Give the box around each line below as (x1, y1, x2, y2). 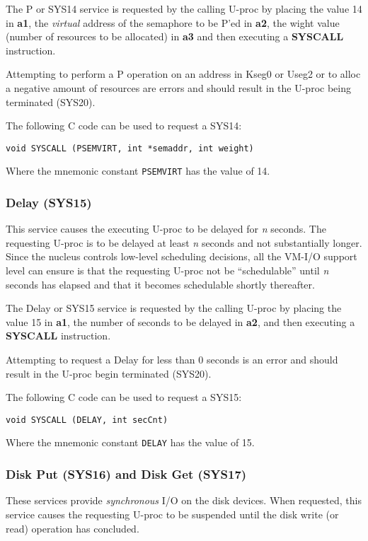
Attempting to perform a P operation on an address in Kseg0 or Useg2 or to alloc (6, 66, 361, 81)
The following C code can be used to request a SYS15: (6, 390, 242, 405)
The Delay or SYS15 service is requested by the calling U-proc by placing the (6, 301, 342, 315)
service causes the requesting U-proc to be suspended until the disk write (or (6, 506, 339, 521)
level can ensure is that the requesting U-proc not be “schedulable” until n (6, 263, 329, 278)
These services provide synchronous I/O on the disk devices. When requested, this (6, 493, 362, 508)
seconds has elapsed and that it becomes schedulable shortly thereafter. (6, 277, 315, 291)
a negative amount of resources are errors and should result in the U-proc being (6, 80, 351, 95)
